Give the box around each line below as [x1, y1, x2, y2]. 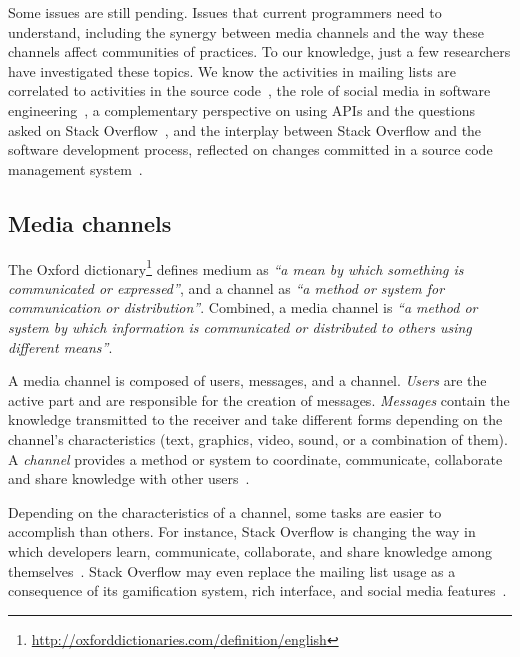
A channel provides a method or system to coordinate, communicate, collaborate [8, 448, 503, 469]
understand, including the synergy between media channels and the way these [8, 21, 484, 42]
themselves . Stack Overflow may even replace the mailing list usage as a [8, 560, 456, 581]
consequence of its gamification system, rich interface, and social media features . [8, 580, 507, 601]
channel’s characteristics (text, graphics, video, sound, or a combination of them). [8, 428, 508, 449]
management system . [8, 158, 143, 179]
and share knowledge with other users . [8, 468, 250, 489]
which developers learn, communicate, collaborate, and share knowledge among [8, 540, 493, 561]
